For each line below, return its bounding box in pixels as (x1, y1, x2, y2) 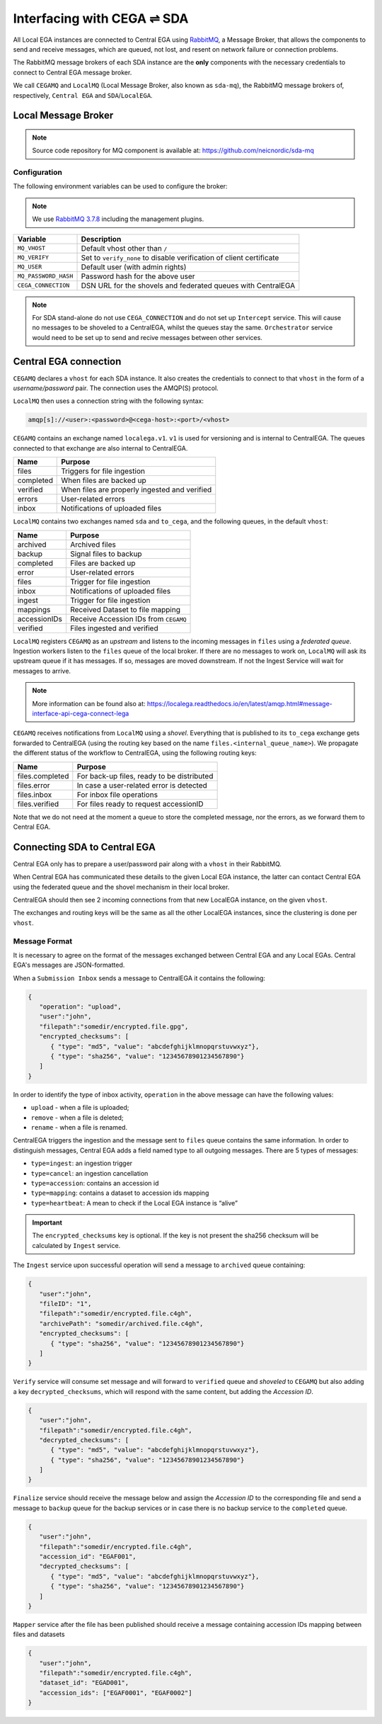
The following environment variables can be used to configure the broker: (13, 182, 228, 191)
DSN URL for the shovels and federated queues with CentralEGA (81, 280, 296, 290)
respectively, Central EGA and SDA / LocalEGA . (13, 91, 153, 99)
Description (81, 234, 122, 244)
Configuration (13, 167, 63, 177)
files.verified (17, 799, 59, 809)
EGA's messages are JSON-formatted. (13, 960, 125, 970)
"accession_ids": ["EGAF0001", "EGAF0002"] (39, 1689, 192, 1696)
